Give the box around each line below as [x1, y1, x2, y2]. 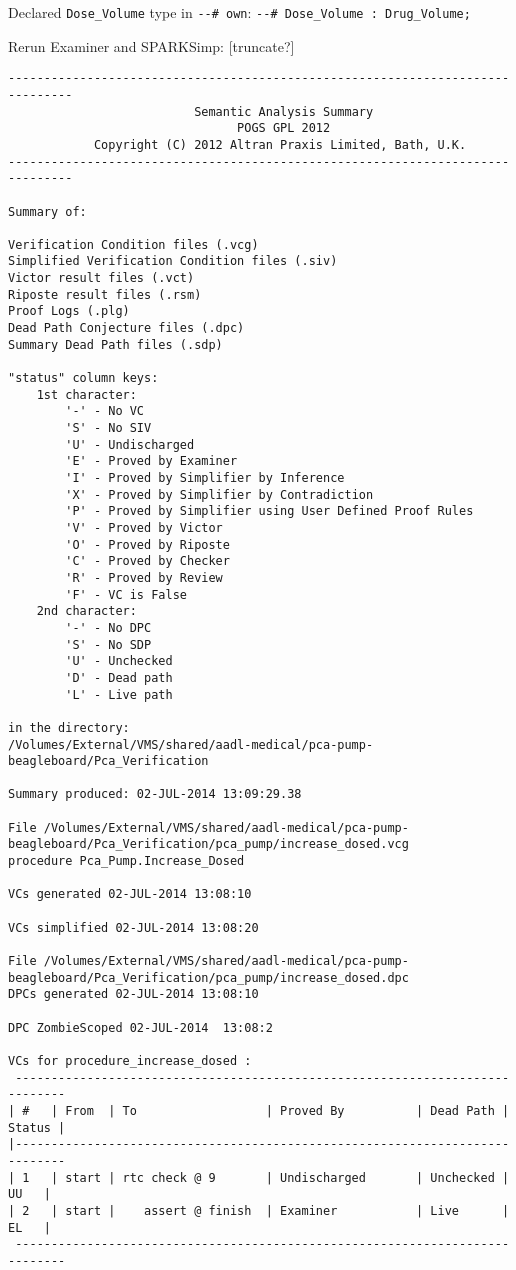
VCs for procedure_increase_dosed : [8, 1053, 252, 1068]
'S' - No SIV [65, 421, 152, 436]
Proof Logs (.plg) [8, 304, 130, 319]
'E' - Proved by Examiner [65, 454, 238, 469]
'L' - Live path [65, 687, 173, 702]
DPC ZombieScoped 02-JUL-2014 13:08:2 [8, 1020, 273, 1035]
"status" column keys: [8, 371, 159, 386]
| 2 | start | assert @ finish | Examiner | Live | [8, 1203, 510, 1218]
